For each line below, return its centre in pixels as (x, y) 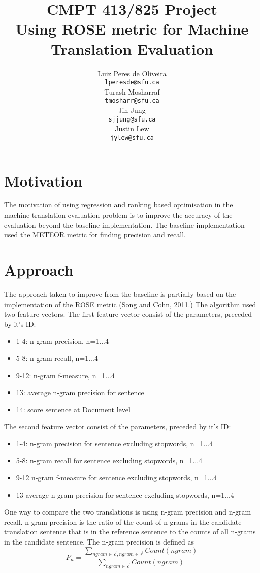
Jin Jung (132, 110)
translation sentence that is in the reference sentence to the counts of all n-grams (130, 532)
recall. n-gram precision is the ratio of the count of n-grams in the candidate (123, 521)
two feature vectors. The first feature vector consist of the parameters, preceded (128, 314)
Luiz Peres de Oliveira (132, 73)
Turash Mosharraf (132, 91)
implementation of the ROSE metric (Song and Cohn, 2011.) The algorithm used (130, 304)
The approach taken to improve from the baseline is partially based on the (120, 294)
